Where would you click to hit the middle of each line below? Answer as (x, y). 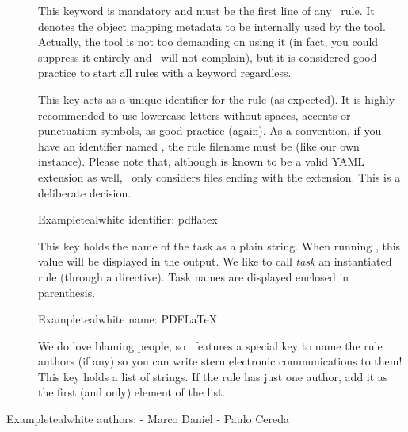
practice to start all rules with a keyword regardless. (165, 73)
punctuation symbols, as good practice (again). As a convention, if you (210, 130)
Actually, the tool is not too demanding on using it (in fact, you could (208, 42)
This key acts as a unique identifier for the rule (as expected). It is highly (217, 99)
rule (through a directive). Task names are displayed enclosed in (194, 276)
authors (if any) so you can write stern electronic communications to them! (220, 361)
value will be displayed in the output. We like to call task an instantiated (215, 261)
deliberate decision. (85, 192)
